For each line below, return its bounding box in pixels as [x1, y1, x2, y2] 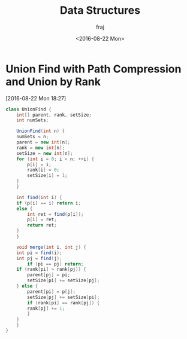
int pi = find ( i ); [16, 249, 62, 256]
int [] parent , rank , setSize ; [16, 112, 92, 118]
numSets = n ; [16, 134, 49, 140]
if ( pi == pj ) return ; [27, 261, 84, 267]
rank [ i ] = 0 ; [27, 167, 60, 173]
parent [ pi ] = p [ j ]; [27, 288, 76, 295]
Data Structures [59, 4, 141, 17]
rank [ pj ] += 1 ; [27, 306, 65, 311]
